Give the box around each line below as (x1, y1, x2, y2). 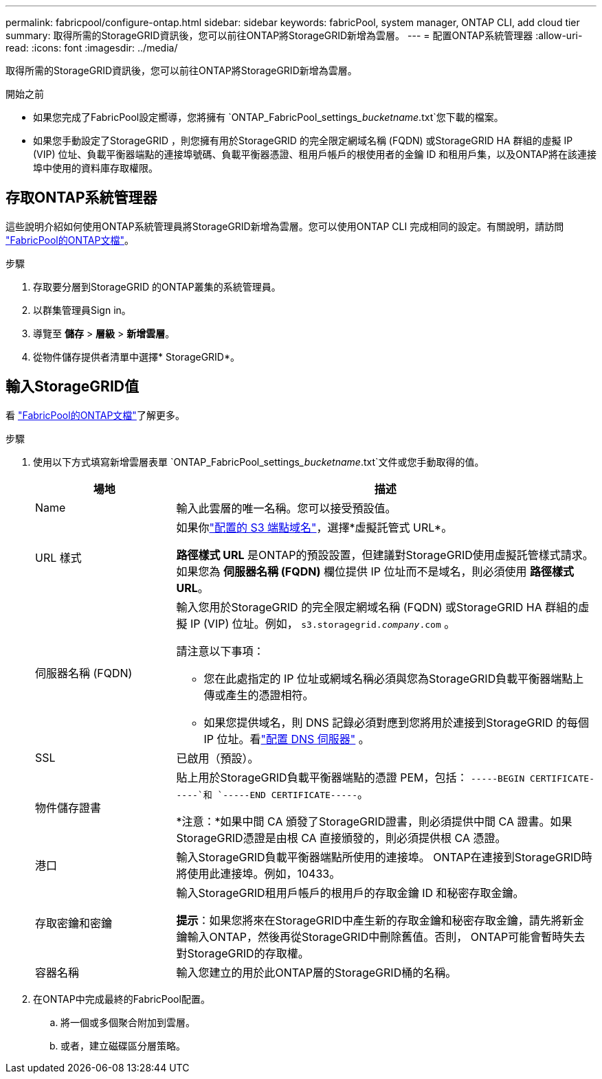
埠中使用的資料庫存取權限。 (33, 162, 158, 174)
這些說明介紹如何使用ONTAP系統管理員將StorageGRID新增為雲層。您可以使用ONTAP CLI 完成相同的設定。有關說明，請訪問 (5, 220, 564, 232)
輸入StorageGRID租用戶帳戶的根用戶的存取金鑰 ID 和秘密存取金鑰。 (176, 885, 524, 900)
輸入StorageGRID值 (5, 378, 139, 396)
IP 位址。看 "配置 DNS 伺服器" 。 (203, 731, 370, 746)
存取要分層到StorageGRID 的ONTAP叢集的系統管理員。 (33, 280, 281, 293)
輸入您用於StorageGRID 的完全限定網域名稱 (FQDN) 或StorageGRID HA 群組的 (176, 600, 579, 614)
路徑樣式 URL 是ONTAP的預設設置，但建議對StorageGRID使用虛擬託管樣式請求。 (176, 547, 594, 562)
